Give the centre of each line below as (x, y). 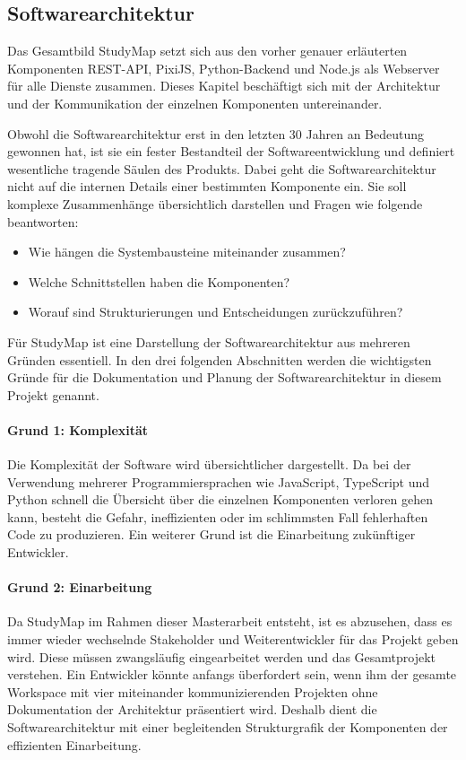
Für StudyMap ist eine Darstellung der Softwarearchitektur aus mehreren (209, 341)
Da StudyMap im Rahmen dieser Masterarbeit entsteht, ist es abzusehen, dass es (230, 621)
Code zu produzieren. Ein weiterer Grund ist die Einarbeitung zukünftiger (211, 534)
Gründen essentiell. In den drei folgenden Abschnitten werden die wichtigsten (220, 359)
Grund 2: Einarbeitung (80, 587)
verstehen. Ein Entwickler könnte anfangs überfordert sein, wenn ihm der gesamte (232, 674)
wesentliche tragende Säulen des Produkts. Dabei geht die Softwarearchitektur (222, 168)
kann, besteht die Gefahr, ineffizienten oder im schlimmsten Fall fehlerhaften (218, 516)
